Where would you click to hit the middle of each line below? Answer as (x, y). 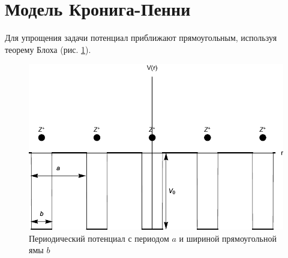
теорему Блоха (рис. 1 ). (48, 49)
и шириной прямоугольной (228, 238)
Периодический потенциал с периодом (99, 238)
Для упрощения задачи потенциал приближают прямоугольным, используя (141, 38)
